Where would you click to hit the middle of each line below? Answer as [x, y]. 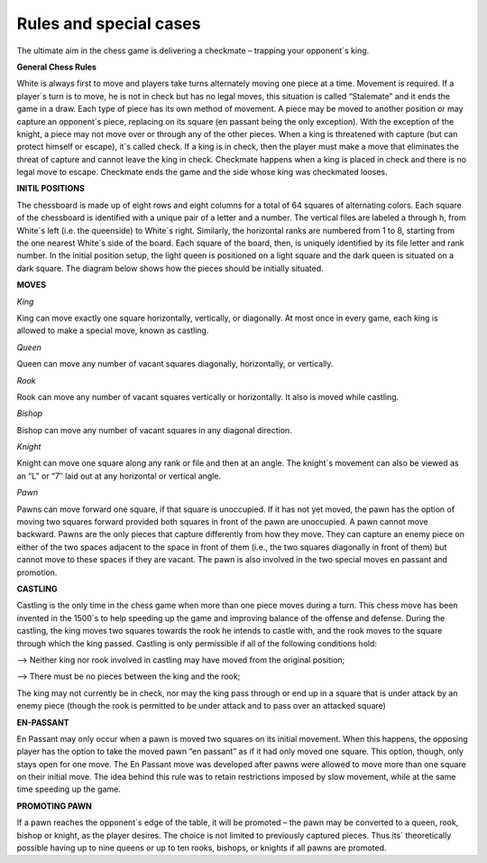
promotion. [37, 572]
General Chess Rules [56, 67]
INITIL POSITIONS [51, 189]
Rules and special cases [109, 23]
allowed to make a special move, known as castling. [113, 330]
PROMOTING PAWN [54, 806]
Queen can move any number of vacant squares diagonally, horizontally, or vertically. [175, 364]
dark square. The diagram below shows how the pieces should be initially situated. [170, 268]
